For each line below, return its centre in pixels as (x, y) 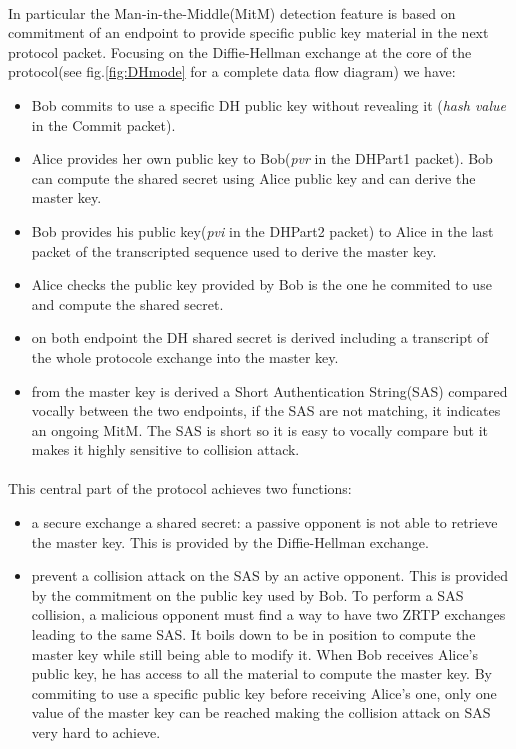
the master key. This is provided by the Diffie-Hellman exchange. (230, 541)
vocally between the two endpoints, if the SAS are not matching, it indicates (266, 410)
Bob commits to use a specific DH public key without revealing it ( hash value (269, 104)
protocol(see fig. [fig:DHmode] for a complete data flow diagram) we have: (232, 71)
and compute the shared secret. (127, 303)
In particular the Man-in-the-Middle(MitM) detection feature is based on (232, 12)
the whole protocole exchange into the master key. (185, 356)
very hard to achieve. (96, 732)
